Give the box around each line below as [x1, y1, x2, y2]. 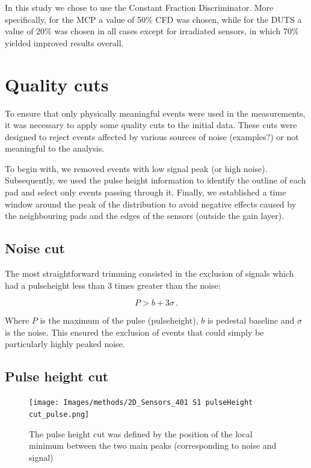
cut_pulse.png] [29, 410, 90, 419]
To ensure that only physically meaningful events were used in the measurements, [5, 106, 306, 119]
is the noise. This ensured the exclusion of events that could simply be [5, 325, 264, 338]
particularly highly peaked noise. [5, 337, 125, 350]
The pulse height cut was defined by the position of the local [29, 427, 253, 440]
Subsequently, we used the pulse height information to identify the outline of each [5, 174, 306, 186]
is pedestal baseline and [207, 314, 295, 327]
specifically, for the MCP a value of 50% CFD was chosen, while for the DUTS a [5, 13, 302, 25]
